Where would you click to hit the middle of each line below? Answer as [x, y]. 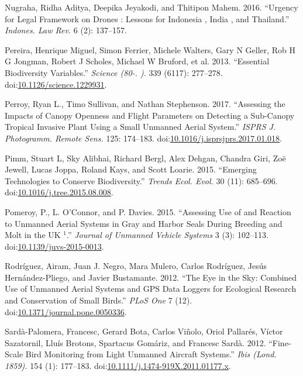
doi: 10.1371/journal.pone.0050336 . [66, 311]
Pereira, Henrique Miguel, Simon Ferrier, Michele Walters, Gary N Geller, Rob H [150, 49]
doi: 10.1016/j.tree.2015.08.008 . [59, 192]
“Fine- [280, 342]
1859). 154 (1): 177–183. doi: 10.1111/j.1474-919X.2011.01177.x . [118, 366]
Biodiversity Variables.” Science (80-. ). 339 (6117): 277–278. [114, 72]
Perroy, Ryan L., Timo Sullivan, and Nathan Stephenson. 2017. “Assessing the [145, 104]
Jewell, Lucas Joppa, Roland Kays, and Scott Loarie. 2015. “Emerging [131, 169]
